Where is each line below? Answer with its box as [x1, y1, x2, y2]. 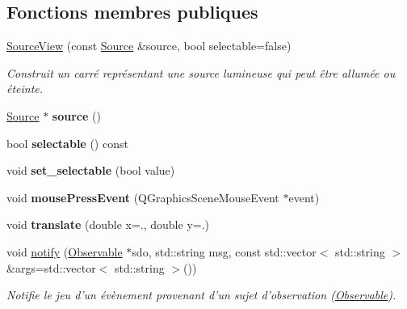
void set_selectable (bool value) [6, 162, 175, 179]
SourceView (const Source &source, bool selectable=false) [6, 37, 292, 54]
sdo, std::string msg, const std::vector [132, 243, 317, 260]
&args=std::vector [6, 259, 96, 276]
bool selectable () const [6, 134, 128, 151]
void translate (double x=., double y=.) [6, 216, 210, 233]
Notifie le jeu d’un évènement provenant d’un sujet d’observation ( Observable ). [6, 286, 397, 303]
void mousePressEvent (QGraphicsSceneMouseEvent [6, 188, 279, 205]
